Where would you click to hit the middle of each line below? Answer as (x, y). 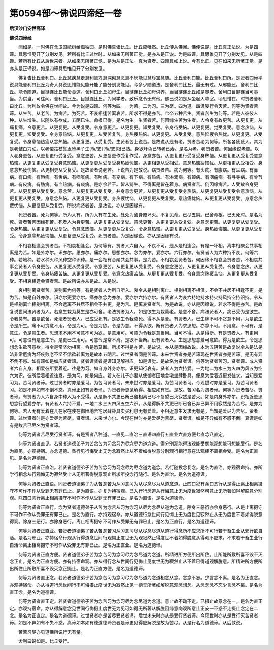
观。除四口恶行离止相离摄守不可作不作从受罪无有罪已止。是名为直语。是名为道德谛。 (98, 498)
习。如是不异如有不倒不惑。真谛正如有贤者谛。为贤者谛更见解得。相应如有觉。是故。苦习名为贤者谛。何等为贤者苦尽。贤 (136, 389)
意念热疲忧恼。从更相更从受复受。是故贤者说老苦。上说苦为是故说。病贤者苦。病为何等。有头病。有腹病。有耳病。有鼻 (134, 169)
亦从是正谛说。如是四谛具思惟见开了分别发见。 (58, 68)
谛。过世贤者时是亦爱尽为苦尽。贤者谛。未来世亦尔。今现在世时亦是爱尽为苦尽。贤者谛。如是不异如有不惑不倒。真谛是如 (136, 418)
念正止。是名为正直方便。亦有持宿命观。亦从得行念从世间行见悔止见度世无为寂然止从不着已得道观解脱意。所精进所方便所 (136, 561)
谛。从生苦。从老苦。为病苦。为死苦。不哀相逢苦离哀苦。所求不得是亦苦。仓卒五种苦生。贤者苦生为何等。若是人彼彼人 (134, 113)
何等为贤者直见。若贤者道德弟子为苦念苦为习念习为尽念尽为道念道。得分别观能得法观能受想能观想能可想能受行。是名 (140, 443)
